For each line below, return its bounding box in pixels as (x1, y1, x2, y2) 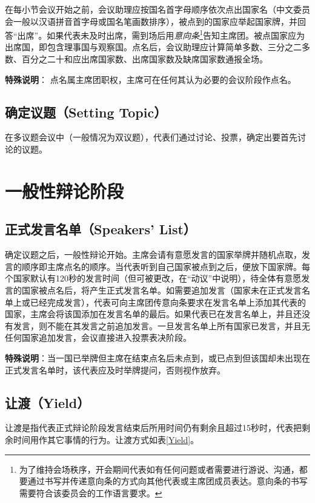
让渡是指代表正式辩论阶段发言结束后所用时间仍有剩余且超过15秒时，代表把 (5, 421, 302, 434)
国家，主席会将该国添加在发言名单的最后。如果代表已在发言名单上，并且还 (5, 307, 302, 320)
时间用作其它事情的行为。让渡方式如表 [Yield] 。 (13, 433, 199, 445)
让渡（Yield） (5, 393, 90, 412)
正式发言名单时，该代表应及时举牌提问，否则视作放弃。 (5, 363, 225, 376)
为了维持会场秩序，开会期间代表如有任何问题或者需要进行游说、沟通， (19, 462, 299, 475)
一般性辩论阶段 (5, 178, 124, 203)
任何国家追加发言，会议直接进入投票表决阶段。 (5, 331, 191, 344)
